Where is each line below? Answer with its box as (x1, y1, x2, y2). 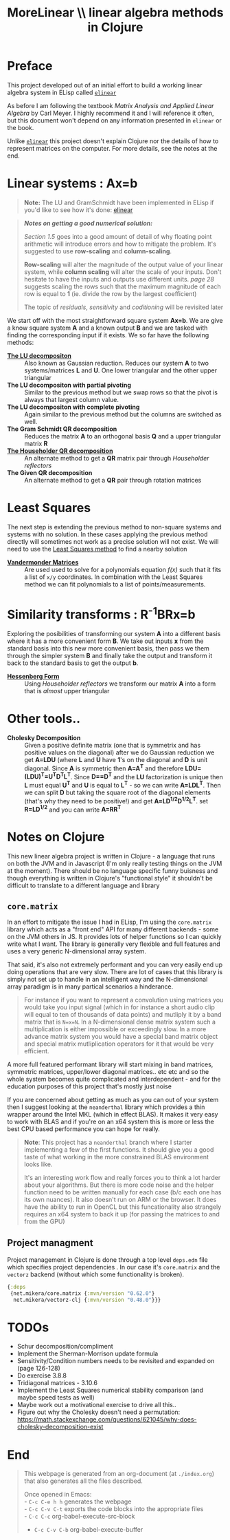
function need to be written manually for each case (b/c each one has (23, 1188, 222, 1196)
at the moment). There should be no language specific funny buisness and (7, 867, 218, 875)
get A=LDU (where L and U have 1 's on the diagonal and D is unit (24, 756, 208, 764)
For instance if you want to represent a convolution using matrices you (23, 996, 224, 1004)
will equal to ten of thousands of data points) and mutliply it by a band (23, 1011, 222, 1019)
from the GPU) (23, 1217, 65, 1226)
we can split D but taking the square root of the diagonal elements (24, 788, 211, 797)
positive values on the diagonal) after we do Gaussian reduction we (24, 748, 215, 757)
